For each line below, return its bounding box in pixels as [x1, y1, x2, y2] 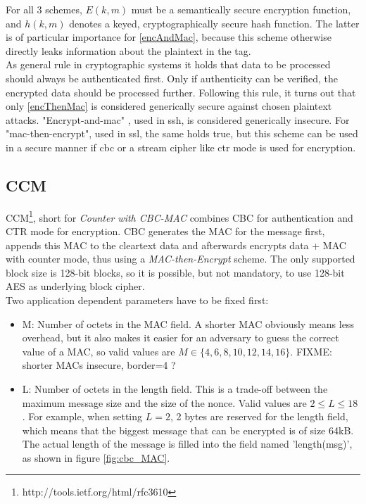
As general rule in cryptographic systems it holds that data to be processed [6, 57, 331, 72]
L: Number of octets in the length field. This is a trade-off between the [22, 381, 328, 396]
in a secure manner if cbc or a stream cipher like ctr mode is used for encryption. [6, 139, 356, 154]
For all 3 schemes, [6, 2, 82, 16]
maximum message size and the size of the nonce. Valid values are [22, 395, 307, 410]
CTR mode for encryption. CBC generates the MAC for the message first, [6, 223, 325, 238]
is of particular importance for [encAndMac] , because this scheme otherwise [6, 30, 332, 44]
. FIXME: [290, 344, 332, 358]
